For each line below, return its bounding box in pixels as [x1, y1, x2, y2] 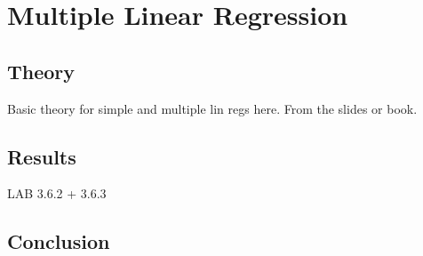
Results [7, 142, 76, 170]
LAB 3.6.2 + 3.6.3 [7, 184, 107, 203]
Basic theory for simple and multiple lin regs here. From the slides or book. [7, 99, 418, 117]
